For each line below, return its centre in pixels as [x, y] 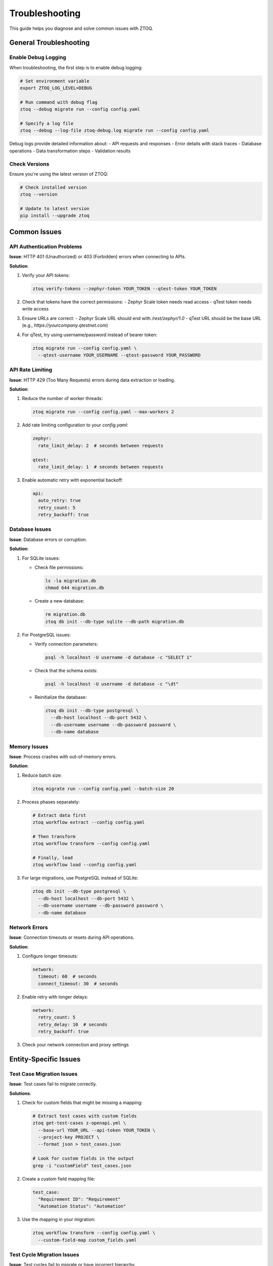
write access [35, 309]
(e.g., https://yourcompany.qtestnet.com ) [65, 325]
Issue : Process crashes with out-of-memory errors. [63, 757]
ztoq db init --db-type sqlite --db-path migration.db [115, 621]
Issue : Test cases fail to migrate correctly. [53, 1084]
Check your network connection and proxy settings [75, 1044]
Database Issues [30, 529]
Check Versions [29, 164]
